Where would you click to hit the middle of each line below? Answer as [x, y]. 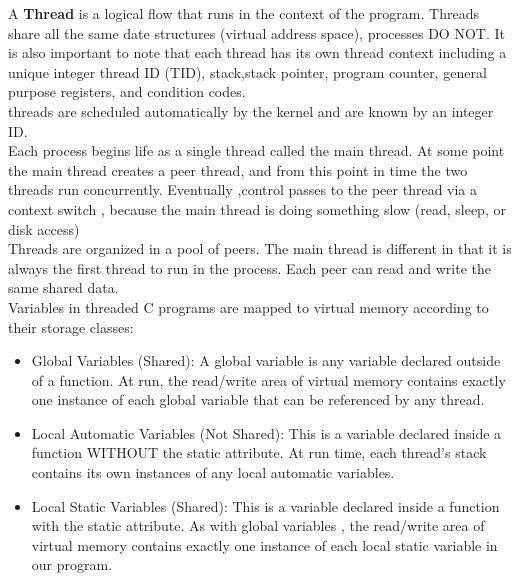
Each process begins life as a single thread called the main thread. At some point [256, 150]
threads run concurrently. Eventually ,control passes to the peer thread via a [243, 189]
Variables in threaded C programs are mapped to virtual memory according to [248, 306]
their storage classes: [71, 326]
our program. [72, 564]
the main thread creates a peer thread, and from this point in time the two [238, 169]
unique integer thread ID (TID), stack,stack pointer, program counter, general [247, 71]
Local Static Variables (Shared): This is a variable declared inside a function [265, 505]
